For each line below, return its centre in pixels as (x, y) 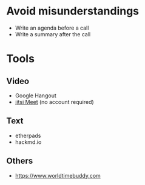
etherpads (28, 135)
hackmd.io (28, 142)
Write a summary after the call (53, 34)
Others (20, 161)
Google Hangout (35, 96)
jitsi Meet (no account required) (54, 102)
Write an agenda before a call (52, 28)
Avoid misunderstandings (73, 11)
